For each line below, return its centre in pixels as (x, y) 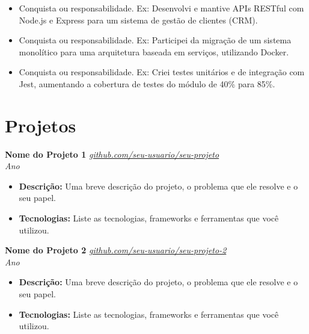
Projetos (41, 125)
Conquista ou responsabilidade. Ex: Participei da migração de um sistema (155, 40)
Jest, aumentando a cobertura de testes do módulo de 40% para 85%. (147, 83)
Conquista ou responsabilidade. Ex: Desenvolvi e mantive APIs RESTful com (161, 8)
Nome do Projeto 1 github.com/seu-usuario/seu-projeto (112, 154)
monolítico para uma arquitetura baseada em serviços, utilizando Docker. (154, 51)
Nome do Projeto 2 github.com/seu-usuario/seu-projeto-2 (116, 250)
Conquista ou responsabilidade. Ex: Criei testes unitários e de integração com (162, 72)
